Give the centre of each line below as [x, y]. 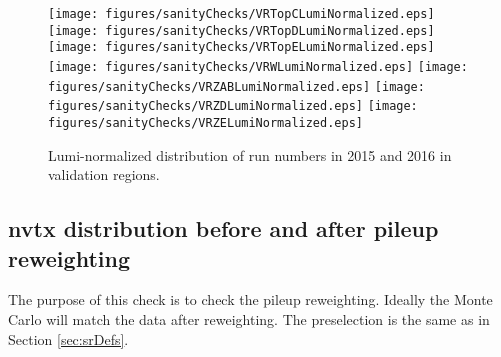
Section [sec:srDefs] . [68, 338]
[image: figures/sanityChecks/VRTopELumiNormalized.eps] [241, 47]
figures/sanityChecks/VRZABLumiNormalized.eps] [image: [236, 86]
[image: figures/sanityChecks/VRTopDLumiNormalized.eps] [241, 30]
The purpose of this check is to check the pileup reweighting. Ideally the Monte [250, 299]
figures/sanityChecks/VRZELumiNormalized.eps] [205, 122]
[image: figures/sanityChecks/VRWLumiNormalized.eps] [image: [258, 66]
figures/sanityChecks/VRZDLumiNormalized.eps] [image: [233, 106]
